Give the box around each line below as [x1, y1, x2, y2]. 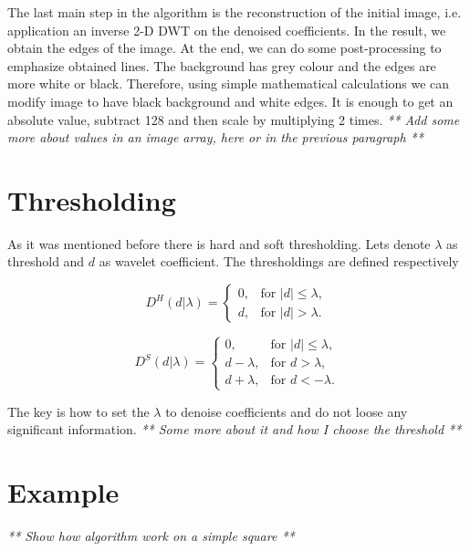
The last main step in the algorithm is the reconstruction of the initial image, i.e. [7, 3, 462, 21]
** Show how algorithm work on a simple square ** [7, 525, 295, 545]
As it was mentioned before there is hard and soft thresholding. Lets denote [7, 234, 431, 253]
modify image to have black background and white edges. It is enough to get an [7, 91, 454, 110]
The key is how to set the [7, 401, 150, 421]
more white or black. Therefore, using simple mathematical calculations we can [7, 74, 450, 93]
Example [7, 473, 120, 511]
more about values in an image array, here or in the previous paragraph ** [7, 128, 423, 147]
